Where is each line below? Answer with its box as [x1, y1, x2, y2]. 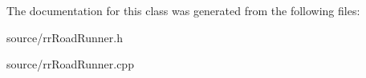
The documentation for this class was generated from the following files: [6, 2, 360, 18]
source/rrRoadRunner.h [6, 29, 123, 45]
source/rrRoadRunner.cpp [6, 56, 134, 72]
